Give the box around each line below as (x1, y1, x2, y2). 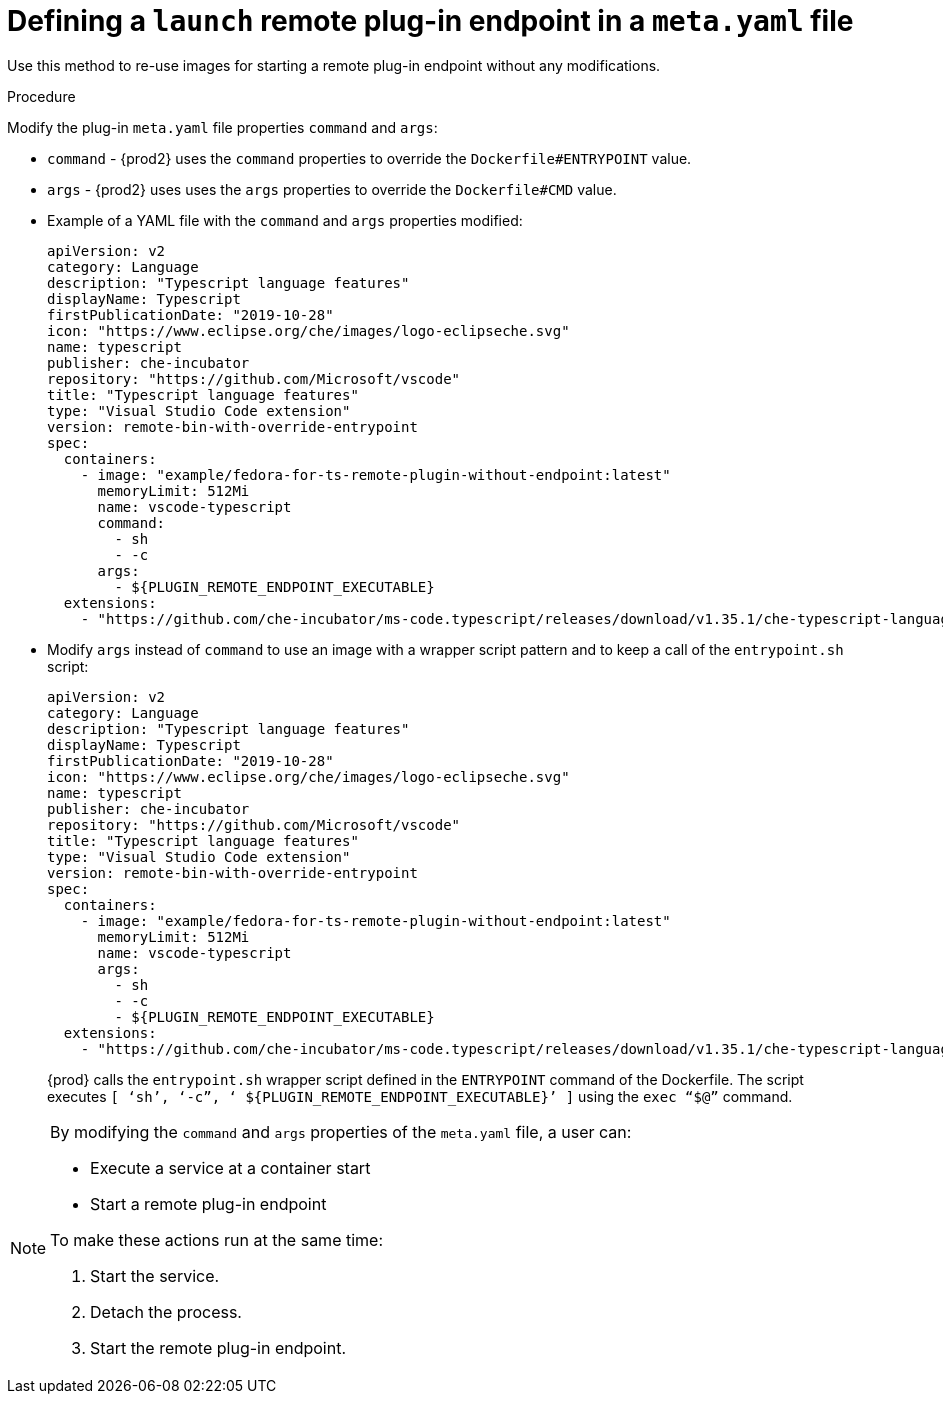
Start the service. (90, 1265, 220, 1286)
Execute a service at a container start (90, 1157, 371, 1178)
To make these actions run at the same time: (50, 1229, 384, 1250)
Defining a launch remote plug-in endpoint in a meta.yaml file (7, 4, 854, 38)
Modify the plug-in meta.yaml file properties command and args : (7, 118, 438, 136)
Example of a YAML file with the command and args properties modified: (47, 211, 523, 229)
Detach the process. (90, 1301, 242, 1322)
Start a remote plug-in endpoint (90, 1193, 327, 1214)
